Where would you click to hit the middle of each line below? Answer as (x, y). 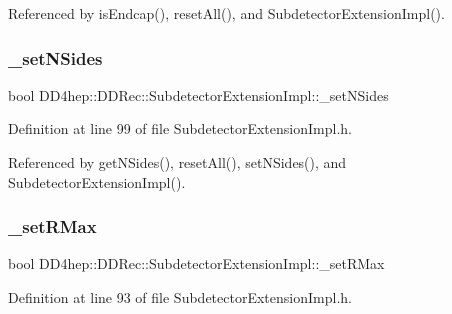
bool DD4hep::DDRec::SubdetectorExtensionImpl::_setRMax (196, 263)
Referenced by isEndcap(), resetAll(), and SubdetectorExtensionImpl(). (226, 13)
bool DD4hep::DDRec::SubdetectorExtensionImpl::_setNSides (198, 94)
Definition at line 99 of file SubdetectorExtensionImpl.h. (180, 128)
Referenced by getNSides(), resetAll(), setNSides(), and (177, 162)
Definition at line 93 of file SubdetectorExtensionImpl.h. (180, 297)
